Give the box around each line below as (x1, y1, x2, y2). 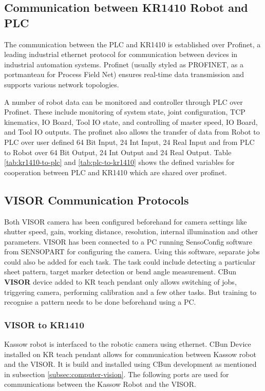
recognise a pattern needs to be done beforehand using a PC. (4, 296, 196, 307)
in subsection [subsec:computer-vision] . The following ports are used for (4, 368, 229, 379)
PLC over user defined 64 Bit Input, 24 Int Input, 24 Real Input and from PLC (4, 136, 255, 147)
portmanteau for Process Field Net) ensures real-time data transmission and (4, 69, 244, 80)
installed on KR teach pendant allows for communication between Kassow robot (4, 348, 256, 359)
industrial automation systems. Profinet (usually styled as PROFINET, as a (4, 59, 244, 69)
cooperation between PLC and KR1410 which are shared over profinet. (4, 166, 227, 177)
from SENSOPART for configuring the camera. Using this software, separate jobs (4, 246, 260, 257)
